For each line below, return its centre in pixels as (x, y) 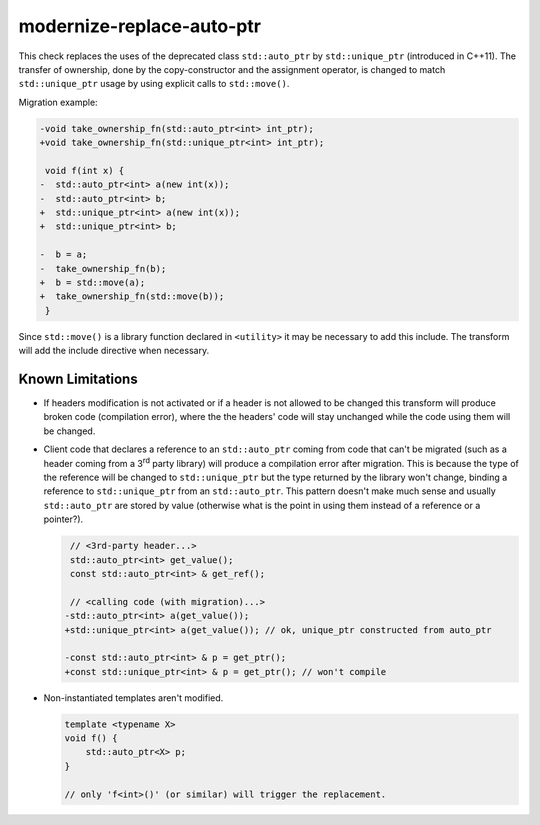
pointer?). (63, 519)
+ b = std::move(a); (92, 282)
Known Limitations (78, 378)
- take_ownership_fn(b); (103, 268)
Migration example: (58, 102)
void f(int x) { (85, 170)
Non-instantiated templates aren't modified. (133, 697)
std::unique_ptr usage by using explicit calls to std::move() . (154, 84)
